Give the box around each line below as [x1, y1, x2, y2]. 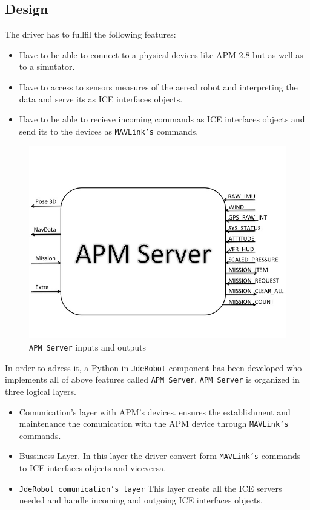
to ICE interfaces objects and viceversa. [19, 461, 167, 474]
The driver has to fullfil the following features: [5, 28, 176, 41]
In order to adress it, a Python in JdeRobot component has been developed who [5, 361, 302, 374]
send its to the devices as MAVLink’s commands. [19, 124, 199, 137]
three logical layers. [5, 384, 76, 397]
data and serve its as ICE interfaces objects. [19, 92, 183, 105]
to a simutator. [19, 60, 75, 73]
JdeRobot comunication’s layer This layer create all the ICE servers [19, 481, 282, 494]
